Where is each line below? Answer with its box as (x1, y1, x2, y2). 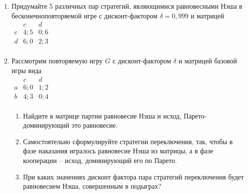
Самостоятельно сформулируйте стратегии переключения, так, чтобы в (23, 136, 233, 146)
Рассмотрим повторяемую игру (11, 56, 103, 66)
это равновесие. (71, 120, 118, 130)
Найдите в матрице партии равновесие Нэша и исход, (23, 110, 182, 120)
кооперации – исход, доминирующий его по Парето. (23, 155, 177, 165)
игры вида (11, 65, 42, 75)
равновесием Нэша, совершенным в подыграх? (23, 181, 162, 191)
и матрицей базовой (178, 56, 237, 66)
